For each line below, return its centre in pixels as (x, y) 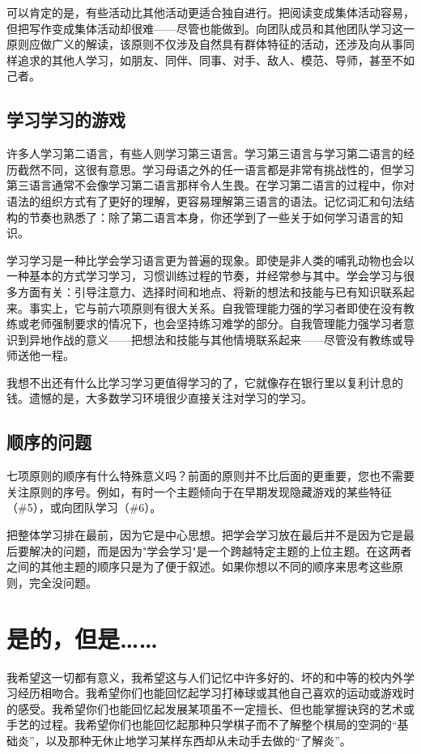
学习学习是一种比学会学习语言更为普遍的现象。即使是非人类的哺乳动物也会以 (210, 260)
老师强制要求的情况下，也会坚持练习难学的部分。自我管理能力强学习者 (216, 324)
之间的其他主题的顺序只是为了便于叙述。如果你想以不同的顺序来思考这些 (199, 567)
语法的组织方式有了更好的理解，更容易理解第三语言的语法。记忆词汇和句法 (205, 200)
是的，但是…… (82, 638)
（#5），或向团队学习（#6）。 (84, 507)
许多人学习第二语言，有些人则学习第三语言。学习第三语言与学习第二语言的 (205, 153)
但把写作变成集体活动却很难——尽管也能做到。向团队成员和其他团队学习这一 (210, 28)
